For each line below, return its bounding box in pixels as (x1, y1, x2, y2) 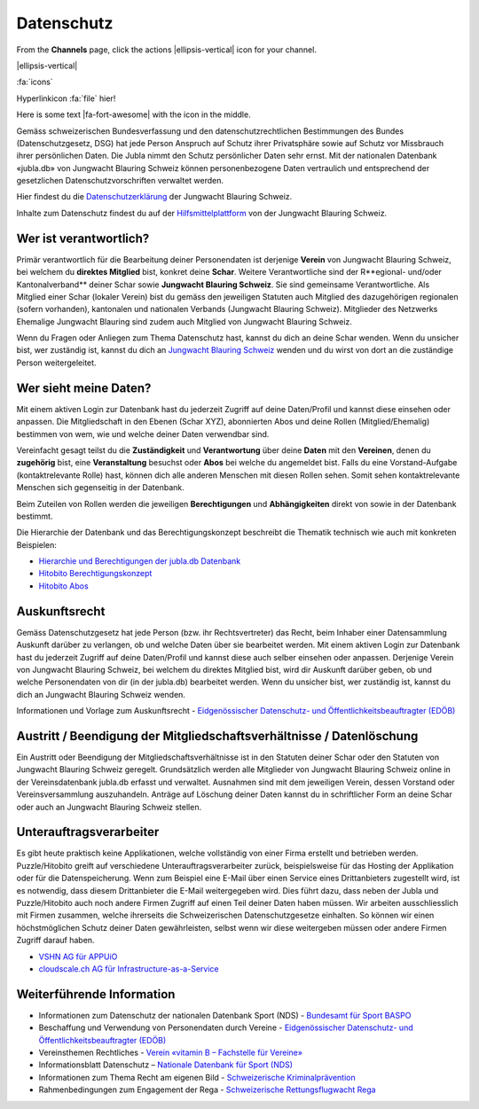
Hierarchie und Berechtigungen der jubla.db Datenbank (38, 556, 241, 566)
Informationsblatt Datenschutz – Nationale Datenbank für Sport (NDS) (38, 1059, 293, 1070)
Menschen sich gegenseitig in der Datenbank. (16, 482, 185, 493)
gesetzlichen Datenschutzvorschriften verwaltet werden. (16, 176, 224, 186)
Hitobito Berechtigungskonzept (38, 568, 153, 579)
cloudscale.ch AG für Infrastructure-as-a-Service (38, 964, 219, 974)
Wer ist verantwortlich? (16, 230, 150, 246)
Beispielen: (16, 539, 58, 550)
